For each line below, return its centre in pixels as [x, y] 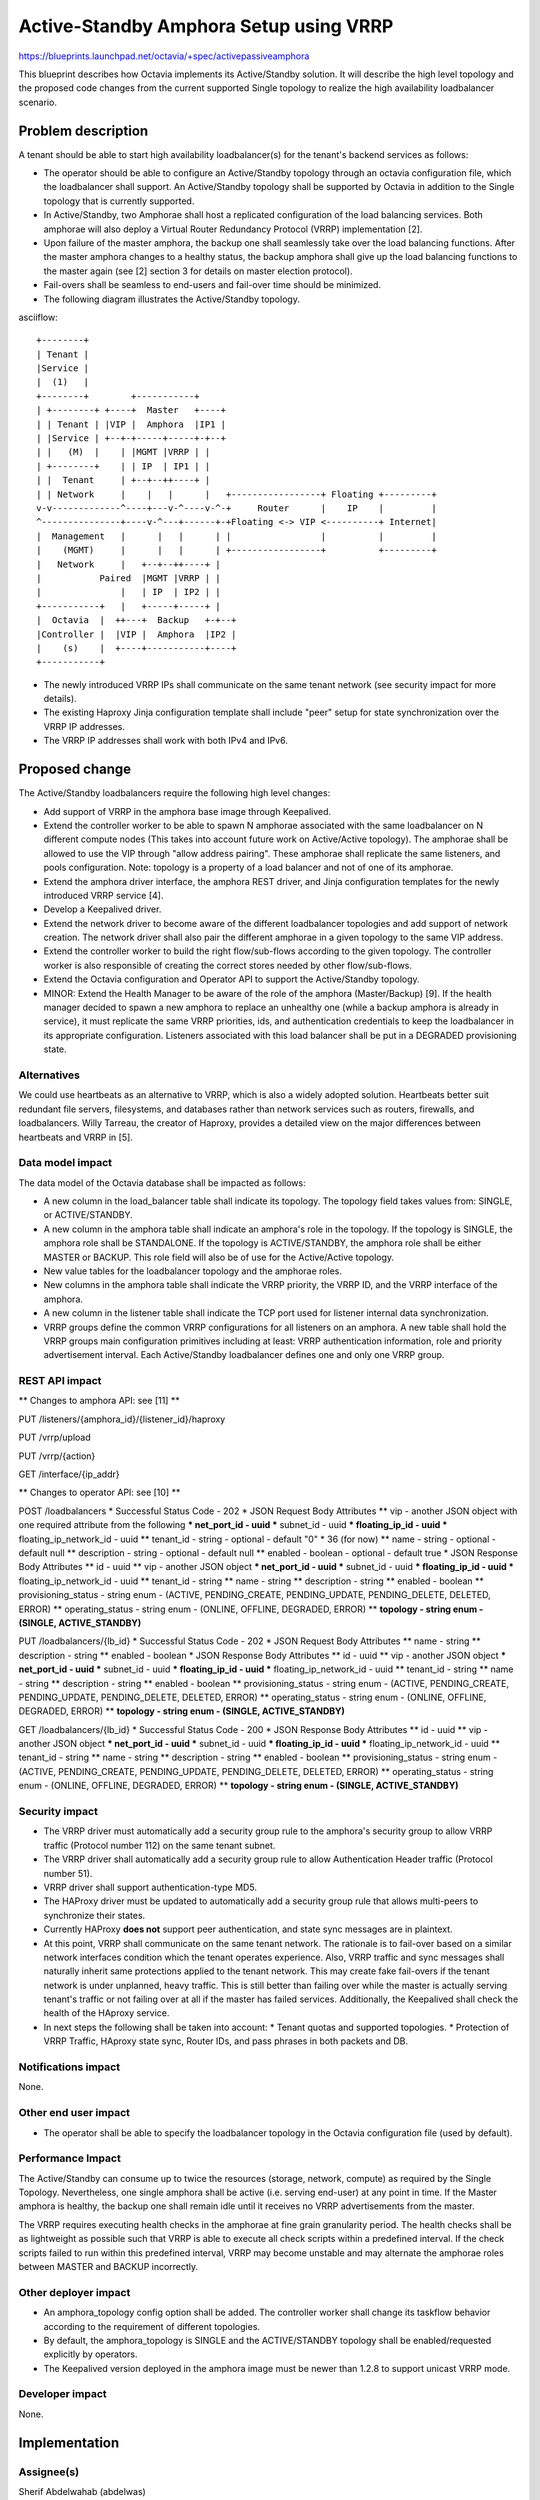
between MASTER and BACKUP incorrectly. [108, 2266]
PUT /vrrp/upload [55, 1437]
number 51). [68, 1873]
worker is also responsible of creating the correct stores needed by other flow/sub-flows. [228, 965]
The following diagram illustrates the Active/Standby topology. [171, 299]
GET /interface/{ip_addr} [69, 1474]
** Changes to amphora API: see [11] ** [99, 1401]
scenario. [37, 102]
